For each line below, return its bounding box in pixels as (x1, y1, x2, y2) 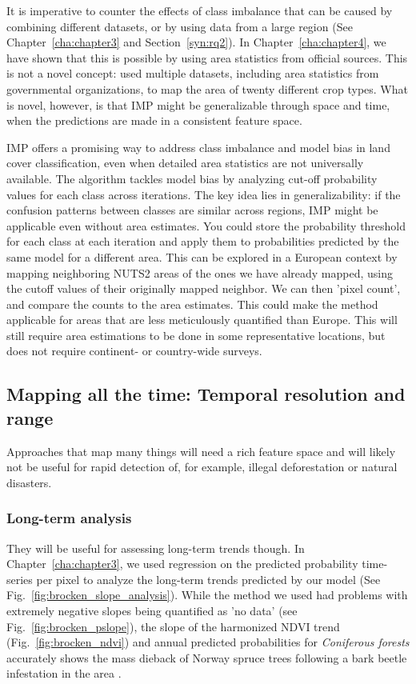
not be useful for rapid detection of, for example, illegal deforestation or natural (6, 458, 398, 475)
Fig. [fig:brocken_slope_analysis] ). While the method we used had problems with (6, 586, 408, 603)
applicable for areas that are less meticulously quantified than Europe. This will (6, 311, 398, 328)
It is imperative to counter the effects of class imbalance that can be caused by (6, 2, 393, 18)
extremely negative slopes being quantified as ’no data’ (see (6, 602, 298, 619)
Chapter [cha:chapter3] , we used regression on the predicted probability (6, 555, 358, 572)
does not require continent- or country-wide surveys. (6, 342, 262, 359)
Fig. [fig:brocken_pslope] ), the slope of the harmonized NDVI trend (6, 618, 340, 634)
